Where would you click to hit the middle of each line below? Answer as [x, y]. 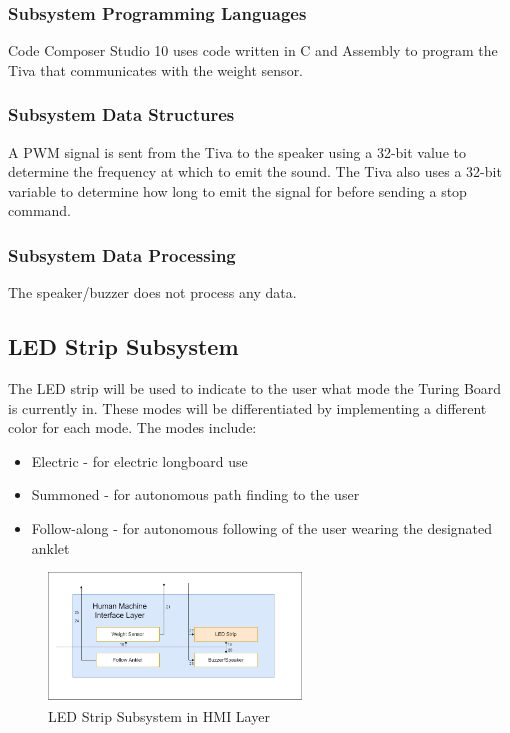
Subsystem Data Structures [121, 114]
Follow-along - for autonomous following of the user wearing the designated [262, 527]
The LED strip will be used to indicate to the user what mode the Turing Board [255, 388]
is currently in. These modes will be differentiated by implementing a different [247, 407]
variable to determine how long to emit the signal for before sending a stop [237, 190]
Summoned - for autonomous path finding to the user [195, 494]
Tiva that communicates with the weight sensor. [156, 69]
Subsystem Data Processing [122, 254]
